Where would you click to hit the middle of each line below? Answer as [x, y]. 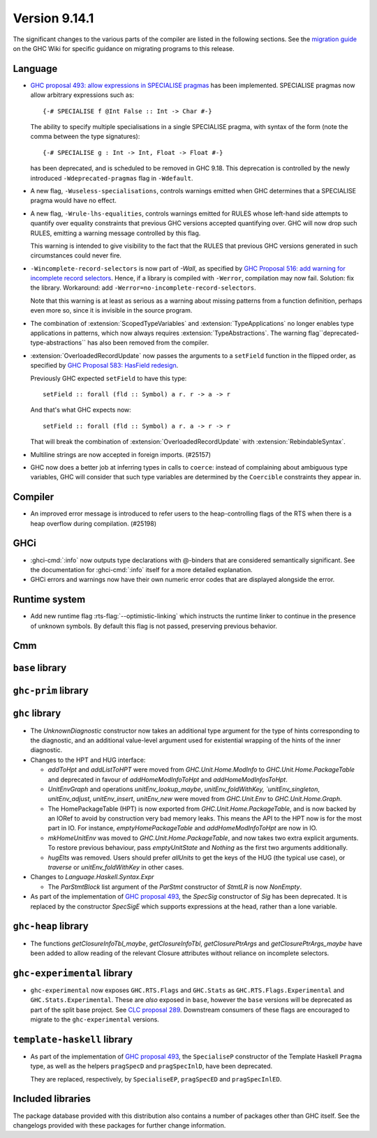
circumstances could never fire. [76, 255]
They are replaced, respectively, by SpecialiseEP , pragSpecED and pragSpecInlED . [156, 1079]
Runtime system [49, 600]
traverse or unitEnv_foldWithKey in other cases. [116, 867]
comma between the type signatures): [85, 137]
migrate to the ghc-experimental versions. [95, 1019]
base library [40, 668]
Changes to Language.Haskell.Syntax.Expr [92, 877]
